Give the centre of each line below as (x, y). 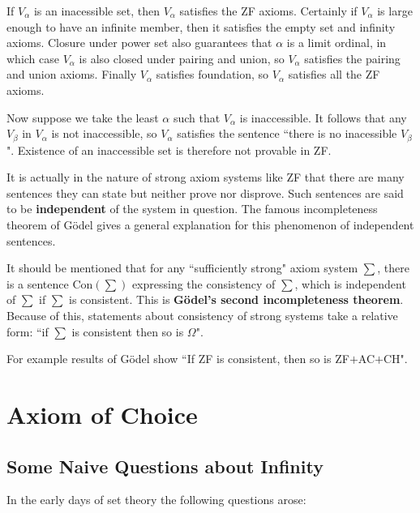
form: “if (28, 331)
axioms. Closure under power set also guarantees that (139, 43)
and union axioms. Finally (72, 74)
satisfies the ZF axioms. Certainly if (268, 11)
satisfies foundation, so (212, 74)
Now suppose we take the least (83, 117)
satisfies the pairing (352, 58)
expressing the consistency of (204, 283)
